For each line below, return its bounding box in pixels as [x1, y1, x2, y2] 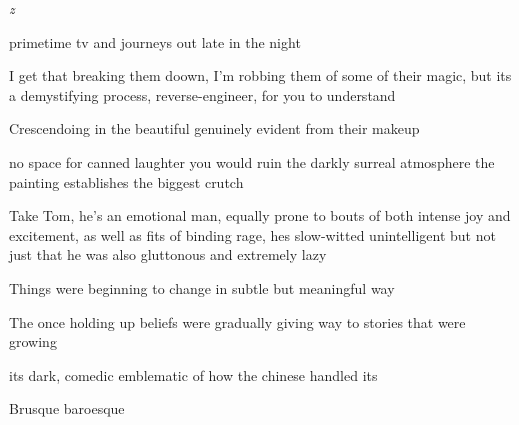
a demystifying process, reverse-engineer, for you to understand [9, 84, 396, 105]
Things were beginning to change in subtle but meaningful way [9, 277, 395, 298]
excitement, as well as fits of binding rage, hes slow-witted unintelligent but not [9, 224, 496, 245]
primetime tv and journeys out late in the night [9, 31, 301, 52]
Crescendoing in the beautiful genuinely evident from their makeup [9, 118, 420, 139]
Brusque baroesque [9, 398, 125, 419]
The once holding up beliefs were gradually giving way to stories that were [9, 311, 466, 332]
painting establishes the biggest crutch [9, 171, 244, 192]
